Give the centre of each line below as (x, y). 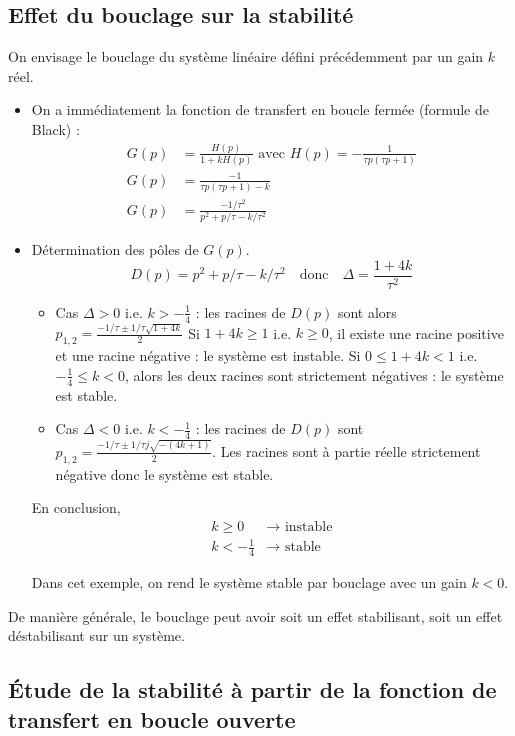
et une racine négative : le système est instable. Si (208, 355)
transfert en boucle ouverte (152, 718)
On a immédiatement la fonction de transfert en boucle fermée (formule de (260, 109)
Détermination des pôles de (115, 249)
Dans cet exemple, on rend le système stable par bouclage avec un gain (249, 582)
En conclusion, (76, 507)
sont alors (367, 311)
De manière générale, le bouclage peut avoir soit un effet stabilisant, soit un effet (255, 615)
